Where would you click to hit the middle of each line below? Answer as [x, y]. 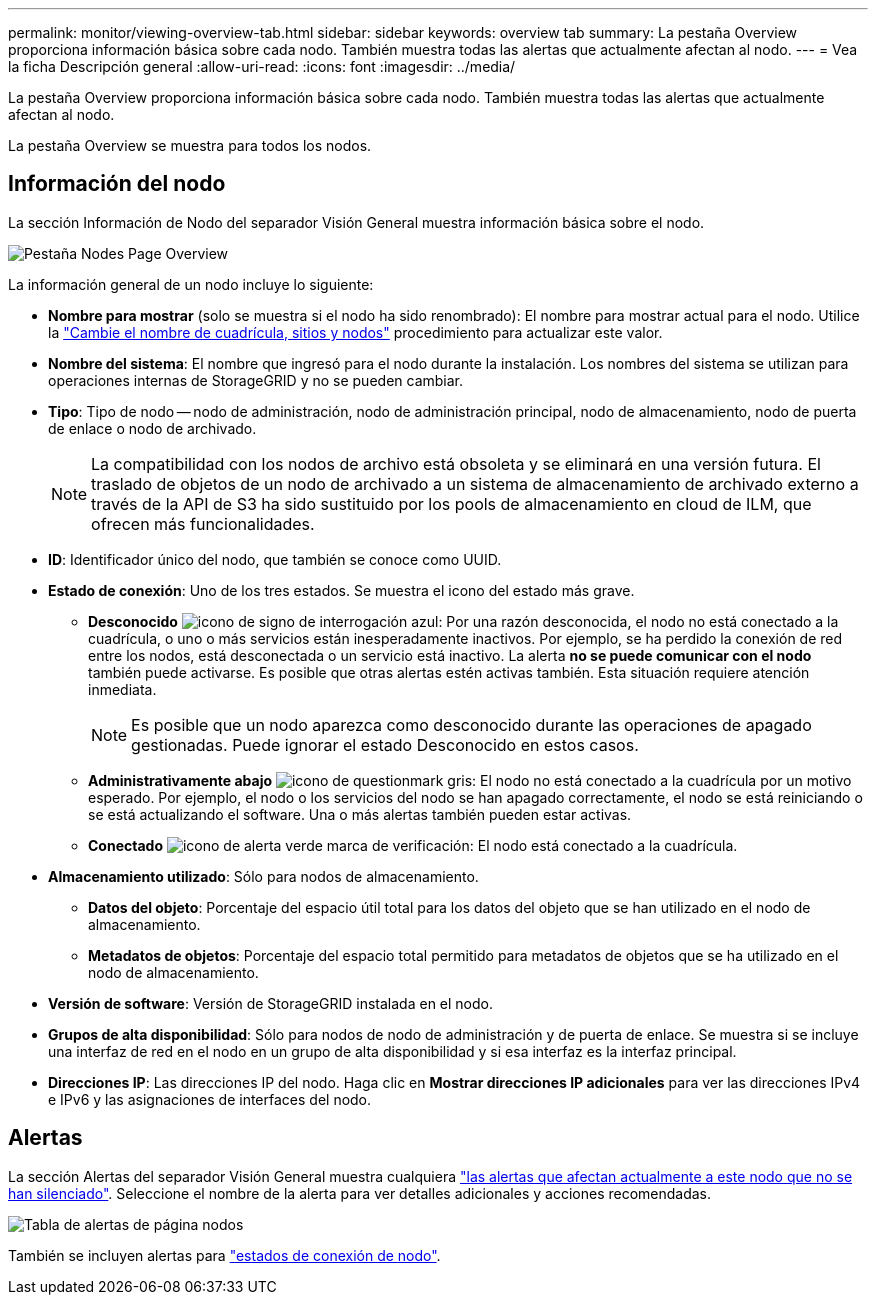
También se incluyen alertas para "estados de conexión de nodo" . [224, 1255]
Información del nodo [117, 184]
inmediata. [122, 689]
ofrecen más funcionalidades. [203, 523]
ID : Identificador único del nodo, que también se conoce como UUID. [275, 559]
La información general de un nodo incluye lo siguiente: [191, 284]
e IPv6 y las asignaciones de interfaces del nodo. [210, 1099]
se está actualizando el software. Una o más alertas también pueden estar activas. [360, 814]
